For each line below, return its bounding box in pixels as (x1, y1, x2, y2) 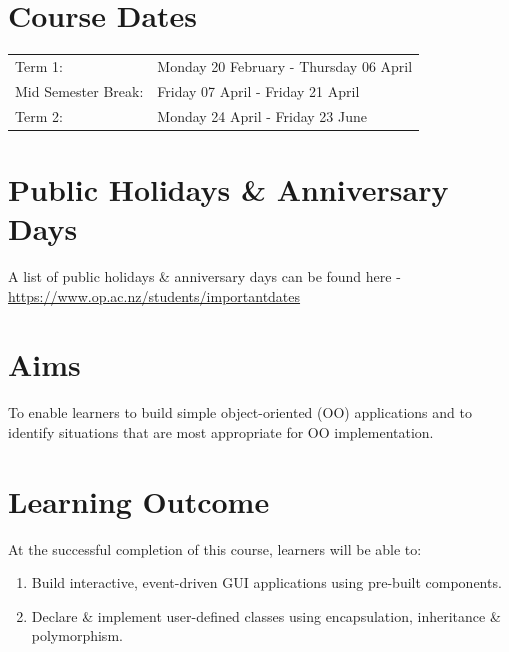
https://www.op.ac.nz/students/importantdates (8, 285, 301, 306)
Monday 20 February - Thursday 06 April (157, 55, 413, 76)
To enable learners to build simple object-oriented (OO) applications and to (8, 402, 472, 423)
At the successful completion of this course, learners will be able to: (8, 538, 422, 559)
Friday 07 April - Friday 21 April (157, 80, 360, 101)
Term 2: (15, 105, 63, 126)
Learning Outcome (8, 480, 270, 521)
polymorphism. (31, 625, 123, 646)
